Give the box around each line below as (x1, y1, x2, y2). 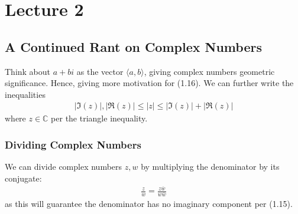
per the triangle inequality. (51, 112, 148, 124)
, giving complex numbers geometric (144, 65, 275, 77)
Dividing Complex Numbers (5, 137, 141, 152)
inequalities (5, 88, 46, 100)
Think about (5, 65, 51, 77)
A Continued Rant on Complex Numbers (5, 37, 262, 55)
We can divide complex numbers (5, 160, 122, 173)
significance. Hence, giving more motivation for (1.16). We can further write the (5, 77, 294, 89)
